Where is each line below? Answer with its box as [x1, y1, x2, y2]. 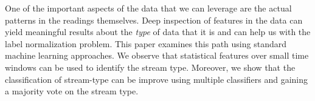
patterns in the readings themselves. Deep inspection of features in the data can [5, 13, 303, 26]
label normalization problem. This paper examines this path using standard [5, 37, 286, 50]
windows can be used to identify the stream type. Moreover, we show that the [5, 60, 296, 73]
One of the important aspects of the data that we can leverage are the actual [5, 2, 292, 14]
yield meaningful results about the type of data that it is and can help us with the [5, 25, 311, 38]
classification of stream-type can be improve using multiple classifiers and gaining [5, 73, 308, 85]
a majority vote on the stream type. [5, 85, 139, 97]
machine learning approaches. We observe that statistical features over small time [5, 49, 309, 62]
